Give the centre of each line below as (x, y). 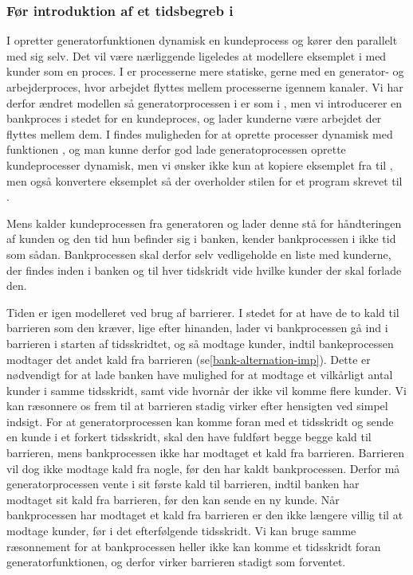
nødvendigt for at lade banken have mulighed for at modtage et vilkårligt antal (200, 375)
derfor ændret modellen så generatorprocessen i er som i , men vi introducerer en (205, 102)
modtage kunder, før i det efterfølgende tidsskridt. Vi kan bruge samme (181, 531)
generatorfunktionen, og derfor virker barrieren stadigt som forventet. (176, 562)
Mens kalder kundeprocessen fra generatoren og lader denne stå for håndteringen (204, 223)
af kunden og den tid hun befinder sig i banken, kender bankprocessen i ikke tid (201, 239)
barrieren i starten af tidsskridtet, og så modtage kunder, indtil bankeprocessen (200, 343)
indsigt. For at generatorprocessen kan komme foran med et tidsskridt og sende (200, 421)
